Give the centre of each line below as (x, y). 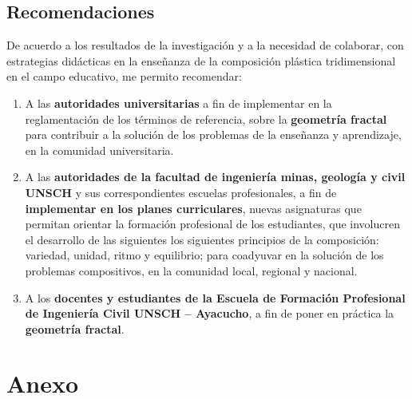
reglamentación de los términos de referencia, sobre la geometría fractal (206, 119)
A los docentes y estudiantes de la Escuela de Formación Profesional (215, 297)
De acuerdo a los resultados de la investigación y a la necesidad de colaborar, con (205, 45)
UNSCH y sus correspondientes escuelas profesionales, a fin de (181, 192)
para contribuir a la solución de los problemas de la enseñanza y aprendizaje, (213, 134)
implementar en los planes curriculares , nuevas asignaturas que (193, 208)
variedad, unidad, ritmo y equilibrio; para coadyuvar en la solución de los (204, 255)
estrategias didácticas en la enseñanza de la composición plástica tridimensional (201, 60)
